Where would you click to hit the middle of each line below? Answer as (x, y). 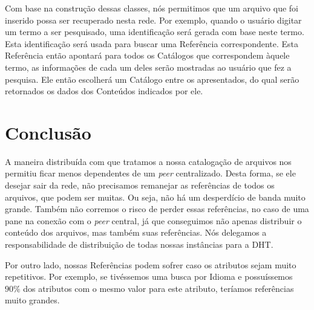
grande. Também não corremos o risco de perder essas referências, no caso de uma (157, 209)
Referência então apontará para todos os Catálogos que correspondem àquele (147, 55)
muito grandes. (32, 300)
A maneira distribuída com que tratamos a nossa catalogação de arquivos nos (148, 161)
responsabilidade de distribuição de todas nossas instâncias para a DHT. (139, 244)
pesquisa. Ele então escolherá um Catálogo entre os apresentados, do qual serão (152, 79)
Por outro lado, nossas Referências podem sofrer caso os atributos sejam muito (151, 264)
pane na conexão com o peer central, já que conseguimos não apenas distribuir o (153, 220)
